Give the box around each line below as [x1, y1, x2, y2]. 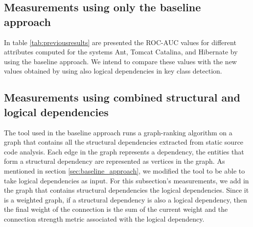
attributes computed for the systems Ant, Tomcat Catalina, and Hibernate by [4, 47, 238, 57]
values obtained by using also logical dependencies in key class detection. [4, 66, 222, 76]
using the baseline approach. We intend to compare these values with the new [4, 56, 237, 66]
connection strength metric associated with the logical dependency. [4, 213, 205, 224]
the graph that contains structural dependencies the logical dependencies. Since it [4, 185, 249, 195]
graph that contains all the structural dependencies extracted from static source [4, 137, 244, 147]
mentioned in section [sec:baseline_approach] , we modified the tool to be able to [4, 165, 245, 176]
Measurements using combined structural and [4, 90, 240, 105]
